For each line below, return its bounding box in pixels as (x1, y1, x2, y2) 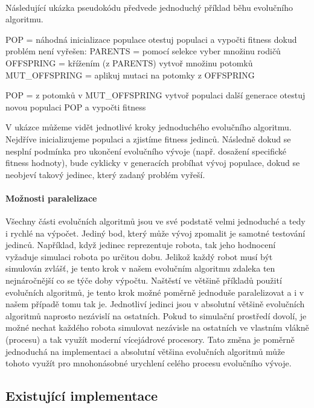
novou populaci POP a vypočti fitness (5, 100, 146, 113)
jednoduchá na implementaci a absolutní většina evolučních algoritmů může (5, 345, 285, 357)
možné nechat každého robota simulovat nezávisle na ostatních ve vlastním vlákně (5, 321, 309, 334)
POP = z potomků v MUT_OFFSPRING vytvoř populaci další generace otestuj (5, 89, 306, 101)
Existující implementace (5, 386, 158, 405)
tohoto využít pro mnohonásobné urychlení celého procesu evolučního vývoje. (5, 357, 292, 369)
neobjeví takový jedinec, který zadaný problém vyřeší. (5, 168, 205, 180)
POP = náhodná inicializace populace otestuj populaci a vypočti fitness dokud (5, 33, 297, 45)
